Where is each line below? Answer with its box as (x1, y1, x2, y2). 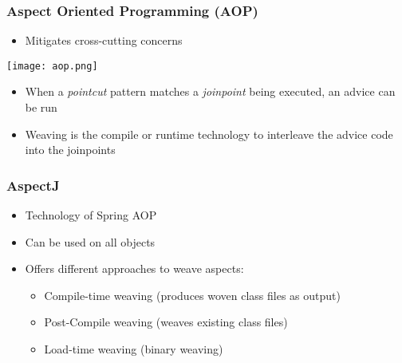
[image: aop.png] (6, 60, 98, 72)
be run (25, 99, 57, 116)
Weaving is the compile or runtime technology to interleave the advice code (25, 125, 393, 142)
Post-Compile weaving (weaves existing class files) (44, 314, 288, 330)
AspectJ (6, 175, 60, 195)
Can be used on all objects (25, 233, 156, 250)
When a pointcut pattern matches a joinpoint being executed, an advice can (25, 83, 396, 100)
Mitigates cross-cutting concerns (25, 32, 183, 49)
